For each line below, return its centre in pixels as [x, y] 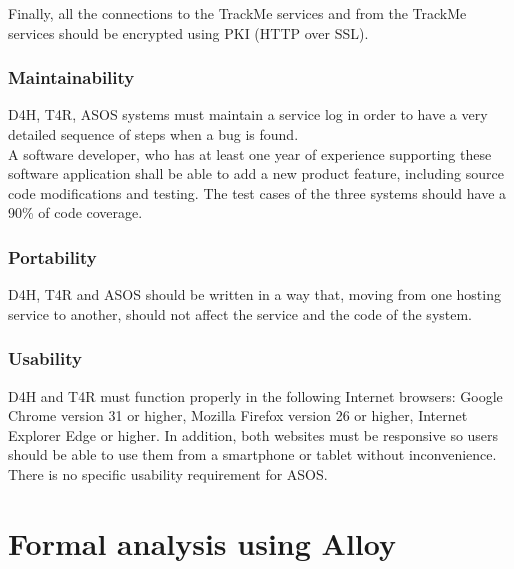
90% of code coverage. [75, 212]
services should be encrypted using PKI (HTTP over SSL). [188, 32]
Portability [52, 256]
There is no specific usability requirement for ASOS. [168, 473]
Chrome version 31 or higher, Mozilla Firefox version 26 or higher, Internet [238, 415]
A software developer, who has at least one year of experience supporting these [250, 153]
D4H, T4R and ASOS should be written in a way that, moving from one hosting [254, 294]
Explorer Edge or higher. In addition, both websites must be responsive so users [253, 434]
